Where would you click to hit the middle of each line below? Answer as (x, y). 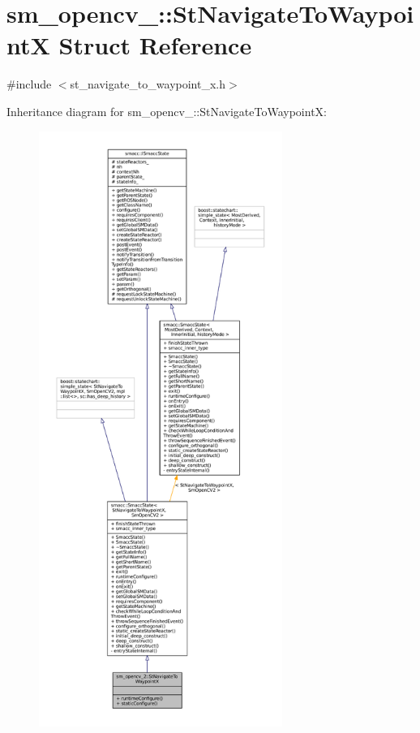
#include (29, 84)
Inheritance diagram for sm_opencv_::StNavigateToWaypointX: (167, 111)
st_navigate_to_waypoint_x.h (148, 84)
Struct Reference (155, 45)
